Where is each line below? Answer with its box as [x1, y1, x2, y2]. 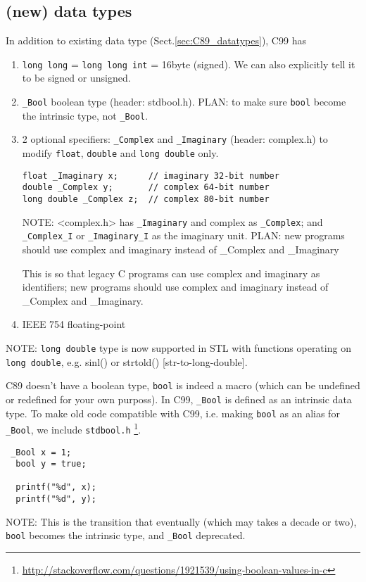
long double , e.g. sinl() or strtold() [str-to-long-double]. [6, 354, 248, 369]
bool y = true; [15, 459, 87, 469]
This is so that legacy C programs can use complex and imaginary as [22, 265, 320, 280]
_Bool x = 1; [11, 447, 72, 457]
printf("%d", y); [15, 494, 96, 505]
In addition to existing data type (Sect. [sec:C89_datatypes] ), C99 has [6, 33, 306, 48]
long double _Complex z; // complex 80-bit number [22, 194, 270, 204]
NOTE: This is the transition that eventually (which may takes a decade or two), [6, 514, 357, 529]
